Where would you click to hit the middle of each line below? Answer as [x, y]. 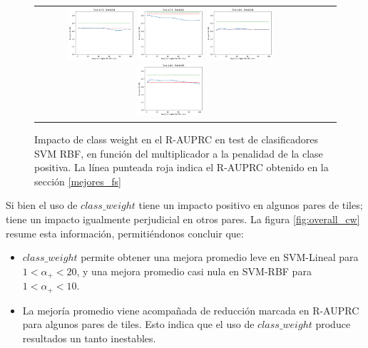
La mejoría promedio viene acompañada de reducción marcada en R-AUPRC [191, 310]
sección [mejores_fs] [78, 181]
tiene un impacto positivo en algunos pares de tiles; [251, 205]
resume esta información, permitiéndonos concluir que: [125, 233]
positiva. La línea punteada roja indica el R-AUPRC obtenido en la [182, 167]
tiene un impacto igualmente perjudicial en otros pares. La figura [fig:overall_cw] [183, 219]
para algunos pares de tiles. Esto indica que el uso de [138, 324]
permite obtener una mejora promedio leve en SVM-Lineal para [220, 257]
